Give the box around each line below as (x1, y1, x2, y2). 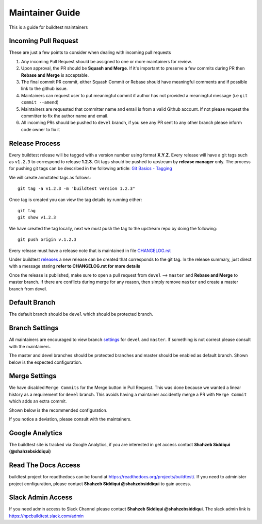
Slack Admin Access (9, 493, 73, 502)
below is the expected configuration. (9, 359, 82, 365)
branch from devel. (9, 286, 47, 291)
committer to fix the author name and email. (21, 113, 109, 118)
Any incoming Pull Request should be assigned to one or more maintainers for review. (21, 58, 192, 64)
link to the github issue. (21, 85, 68, 92)
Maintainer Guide (9, 7, 81, 18)
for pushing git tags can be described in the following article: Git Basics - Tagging (9, 166, 172, 171)
